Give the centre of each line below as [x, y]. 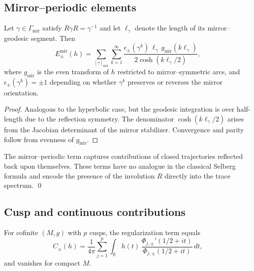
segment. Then [53, 38]
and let [110, 28]
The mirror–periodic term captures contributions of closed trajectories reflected [124, 156]
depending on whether [83, 81]
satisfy [52, 28]
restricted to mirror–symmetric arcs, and [179, 71]
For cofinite [21, 232]
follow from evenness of [39, 139]
